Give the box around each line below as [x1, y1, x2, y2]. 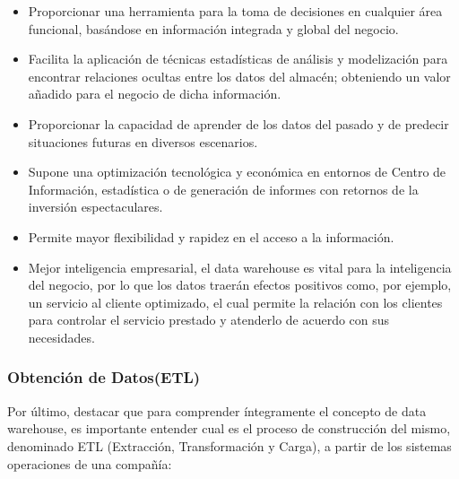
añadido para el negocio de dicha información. [28, 84, 281, 103]
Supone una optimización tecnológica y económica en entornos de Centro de [28, 162, 446, 181]
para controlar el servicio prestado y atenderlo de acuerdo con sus [28, 310, 390, 329]
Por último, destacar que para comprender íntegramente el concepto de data [7, 401, 427, 420]
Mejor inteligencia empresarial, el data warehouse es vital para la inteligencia [28, 257, 452, 276]
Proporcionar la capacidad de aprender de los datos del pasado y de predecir [28, 114, 449, 133]
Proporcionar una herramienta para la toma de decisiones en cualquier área [28, 2, 443, 20]
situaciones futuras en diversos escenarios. [28, 132, 258, 151]
